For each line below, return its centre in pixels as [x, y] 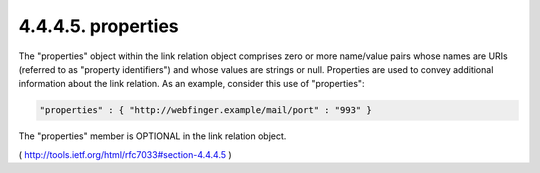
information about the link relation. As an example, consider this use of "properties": [191, 84]
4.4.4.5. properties [98, 26]
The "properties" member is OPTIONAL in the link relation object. [152, 136]
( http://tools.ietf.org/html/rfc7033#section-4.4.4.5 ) [125, 154]
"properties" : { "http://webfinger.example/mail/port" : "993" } [205, 110]
